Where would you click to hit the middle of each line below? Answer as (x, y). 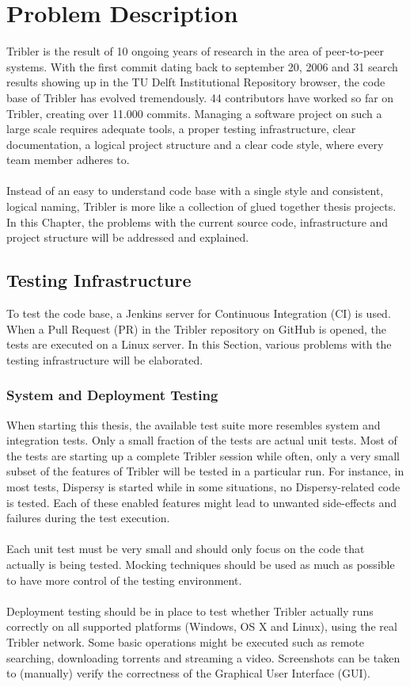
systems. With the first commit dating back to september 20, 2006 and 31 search (202, 66)
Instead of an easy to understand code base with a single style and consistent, (195, 191)
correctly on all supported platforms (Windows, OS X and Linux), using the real (202, 626)
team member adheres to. (68, 160)
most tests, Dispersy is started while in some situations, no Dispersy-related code (203, 487)
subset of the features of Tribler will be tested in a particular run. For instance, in (205, 471)
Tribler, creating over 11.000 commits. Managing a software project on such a (194, 113)
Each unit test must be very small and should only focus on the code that (186, 549)
